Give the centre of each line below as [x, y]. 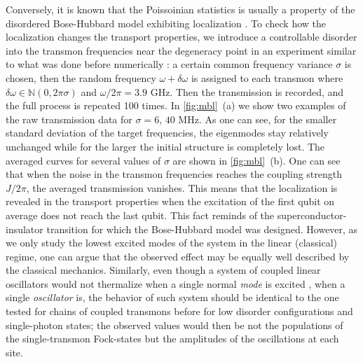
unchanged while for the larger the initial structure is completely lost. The [165, 146]
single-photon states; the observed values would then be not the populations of [174, 325]
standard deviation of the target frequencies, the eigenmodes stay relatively [167, 133]
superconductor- [312, 215]
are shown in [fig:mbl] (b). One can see [256, 160]
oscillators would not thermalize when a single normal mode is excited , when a [176, 283]
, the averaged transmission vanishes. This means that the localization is [182, 187]
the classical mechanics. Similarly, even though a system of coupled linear [163, 270]
